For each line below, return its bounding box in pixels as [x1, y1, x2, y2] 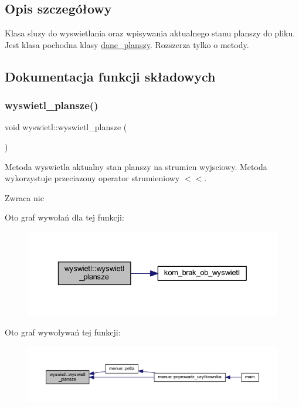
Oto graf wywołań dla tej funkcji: [5, 211, 124, 223]
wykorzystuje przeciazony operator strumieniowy [5, 172, 180, 184]
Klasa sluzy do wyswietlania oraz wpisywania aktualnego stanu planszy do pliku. [5, 27, 295, 39]
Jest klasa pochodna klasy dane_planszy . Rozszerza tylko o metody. [5, 38, 249, 50]
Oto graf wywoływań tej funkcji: [5, 325, 121, 338]
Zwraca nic [5, 191, 44, 203]
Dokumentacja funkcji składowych [5, 67, 216, 85]
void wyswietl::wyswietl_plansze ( [5, 121, 127, 133]
